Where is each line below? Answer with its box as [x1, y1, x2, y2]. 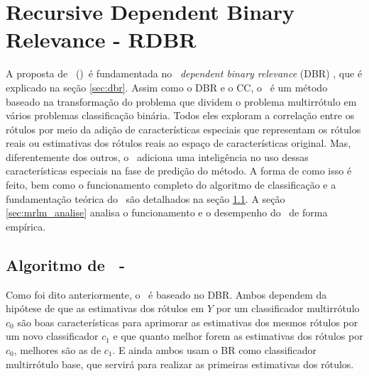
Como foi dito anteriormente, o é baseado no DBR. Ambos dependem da [6, 287, 327, 302]
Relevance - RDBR [6, 25, 197, 54]
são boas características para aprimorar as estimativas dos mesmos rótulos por [17, 314, 358, 329]
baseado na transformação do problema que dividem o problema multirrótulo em [6, 94, 357, 109]
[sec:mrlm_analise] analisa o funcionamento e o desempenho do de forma [6, 205, 328, 220]
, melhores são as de [13, 343, 101, 358]
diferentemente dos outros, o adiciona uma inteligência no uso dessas [6, 149, 309, 164]
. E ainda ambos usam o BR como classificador [112, 343, 317, 358]
